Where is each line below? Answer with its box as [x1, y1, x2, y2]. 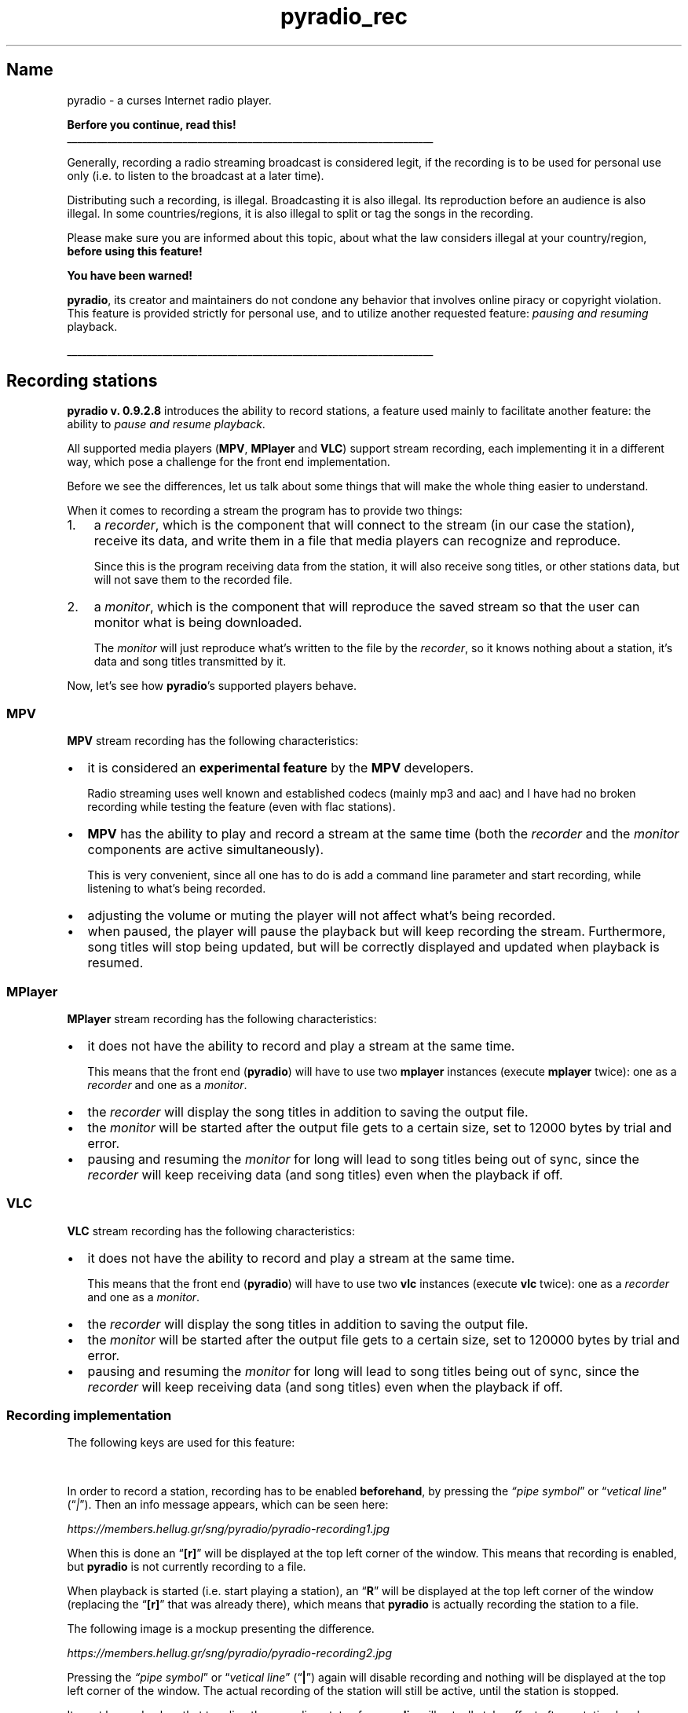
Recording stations [6, 371, 158, 391]
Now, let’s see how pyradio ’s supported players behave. [67, 679, 357, 693]
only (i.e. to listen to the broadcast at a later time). [67, 168, 324, 182]
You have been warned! [67, 268, 193, 282]
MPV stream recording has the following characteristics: [67, 734, 359, 748]
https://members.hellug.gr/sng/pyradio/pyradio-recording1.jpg [67, 1522, 390, 1536]
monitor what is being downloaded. [93, 614, 302, 631]
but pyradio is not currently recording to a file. [67, 1560, 306, 1574]
